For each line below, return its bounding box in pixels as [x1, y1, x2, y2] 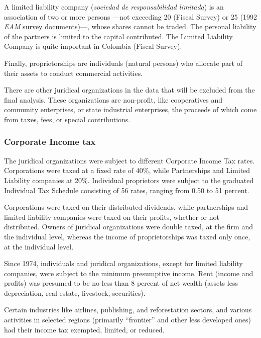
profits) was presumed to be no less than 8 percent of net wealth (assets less [4, 278, 238, 288]
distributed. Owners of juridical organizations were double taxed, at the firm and [4, 221, 253, 232]
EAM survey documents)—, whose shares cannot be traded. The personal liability [4, 21, 256, 32]
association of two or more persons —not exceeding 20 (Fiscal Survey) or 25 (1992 [4, 11, 257, 22]
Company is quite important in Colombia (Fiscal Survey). [4, 41, 182, 51]
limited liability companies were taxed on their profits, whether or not [4, 211, 219, 222]
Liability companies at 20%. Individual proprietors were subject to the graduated [4, 175, 254, 185]
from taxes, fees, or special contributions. [4, 114, 130, 124]
